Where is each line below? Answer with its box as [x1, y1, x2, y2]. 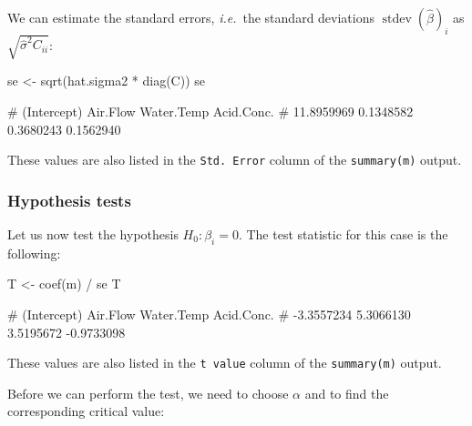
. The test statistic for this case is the [238, 225, 448, 243]
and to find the [304, 383, 389, 402]
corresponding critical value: [7, 401, 165, 421]
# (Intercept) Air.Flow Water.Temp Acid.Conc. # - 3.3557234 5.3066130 [7, 304, 411, 323]
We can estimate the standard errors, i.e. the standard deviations [7, 8, 375, 26]
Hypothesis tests [7, 188, 131, 211]
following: [7, 243, 61, 262]
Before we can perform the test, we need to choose [7, 383, 289, 402]
